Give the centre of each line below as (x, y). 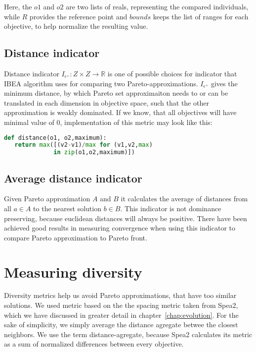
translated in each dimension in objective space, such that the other (107, 102)
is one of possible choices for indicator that (172, 73)
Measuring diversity (73, 271)
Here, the (18, 6)
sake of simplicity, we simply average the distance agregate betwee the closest (121, 324)
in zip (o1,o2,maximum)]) (94, 152)
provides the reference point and (78, 16)
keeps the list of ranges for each (201, 16)
